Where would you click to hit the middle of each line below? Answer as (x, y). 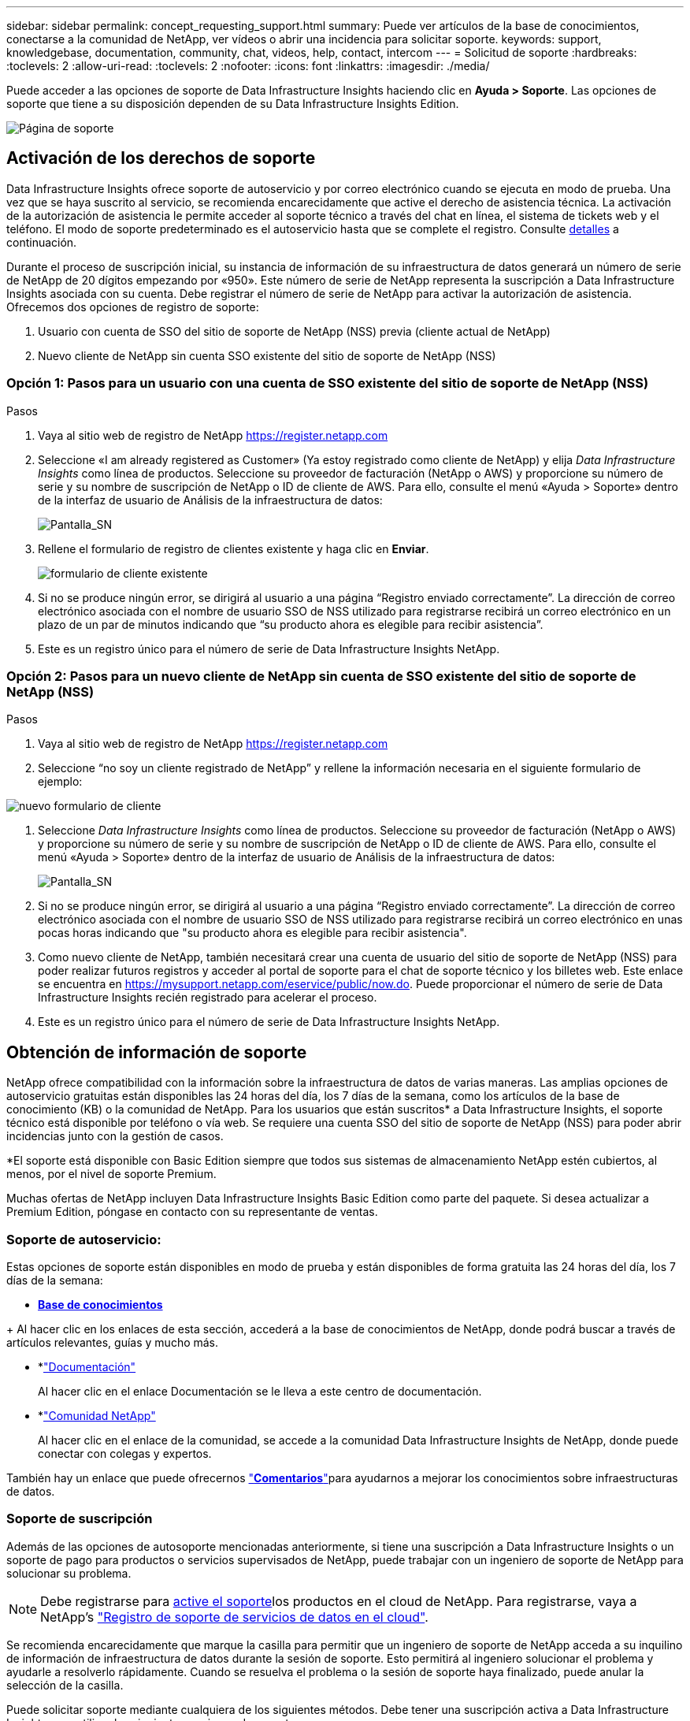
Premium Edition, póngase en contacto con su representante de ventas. (192, 1212)
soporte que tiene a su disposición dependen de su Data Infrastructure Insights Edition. (233, 104)
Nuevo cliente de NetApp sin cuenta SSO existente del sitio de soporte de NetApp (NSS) (267, 355)
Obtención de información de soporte (157, 1052)
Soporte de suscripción (80, 1519)
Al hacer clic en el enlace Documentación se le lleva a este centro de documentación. (260, 1391)
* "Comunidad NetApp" (97, 1415)
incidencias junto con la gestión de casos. (115, 1136)
